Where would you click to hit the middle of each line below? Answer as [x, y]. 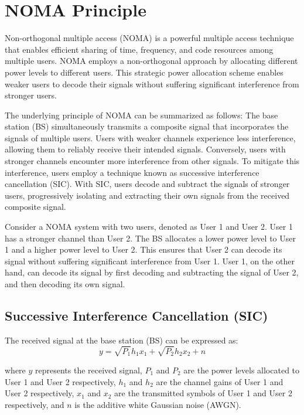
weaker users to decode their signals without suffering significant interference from [152, 84]
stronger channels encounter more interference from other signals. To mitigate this [152, 161]
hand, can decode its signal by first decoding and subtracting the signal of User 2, [152, 272]
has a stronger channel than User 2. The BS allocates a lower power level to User [150, 238]
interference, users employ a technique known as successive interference [132, 172]
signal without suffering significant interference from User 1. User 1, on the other [150, 261]
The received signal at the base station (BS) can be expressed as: [122, 340]
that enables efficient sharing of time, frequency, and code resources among [139, 49]
